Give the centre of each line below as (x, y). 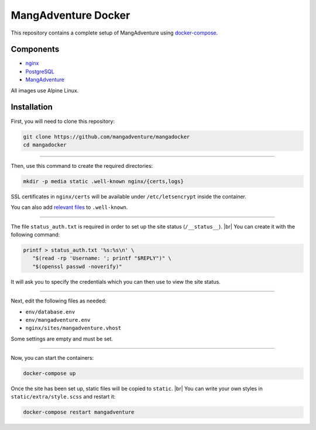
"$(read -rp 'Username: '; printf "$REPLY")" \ (102, 258)
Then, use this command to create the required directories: (82, 166)
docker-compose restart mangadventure (79, 412)
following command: (35, 235)
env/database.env (50, 312)
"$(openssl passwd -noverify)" (77, 266)
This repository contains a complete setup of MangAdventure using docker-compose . (114, 33)
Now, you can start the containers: (52, 358)
